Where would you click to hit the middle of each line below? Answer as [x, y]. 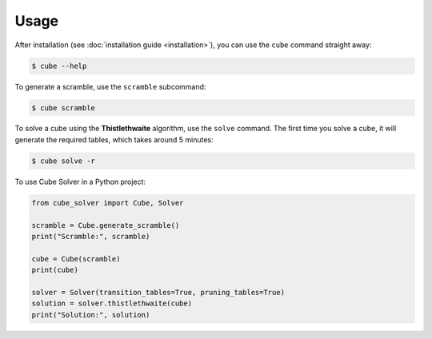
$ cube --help [59, 66]
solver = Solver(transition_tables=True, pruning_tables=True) [158, 292]
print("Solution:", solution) [91, 315]
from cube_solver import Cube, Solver [108, 203]
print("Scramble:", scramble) [91, 236]
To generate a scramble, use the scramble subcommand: [110, 86]
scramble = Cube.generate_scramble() [106, 225]
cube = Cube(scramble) [76, 259]
